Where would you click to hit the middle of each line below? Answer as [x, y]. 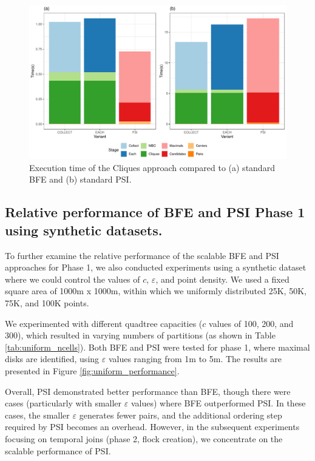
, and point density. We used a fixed [222, 279]
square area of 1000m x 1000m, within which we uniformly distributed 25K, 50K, [156, 291]
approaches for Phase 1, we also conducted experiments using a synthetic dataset [156, 267]
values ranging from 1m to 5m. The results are [195, 359]
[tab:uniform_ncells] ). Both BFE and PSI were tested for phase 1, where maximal [157, 347]
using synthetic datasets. [84, 230]
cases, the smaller [37, 415]
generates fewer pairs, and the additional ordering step [181, 415]
